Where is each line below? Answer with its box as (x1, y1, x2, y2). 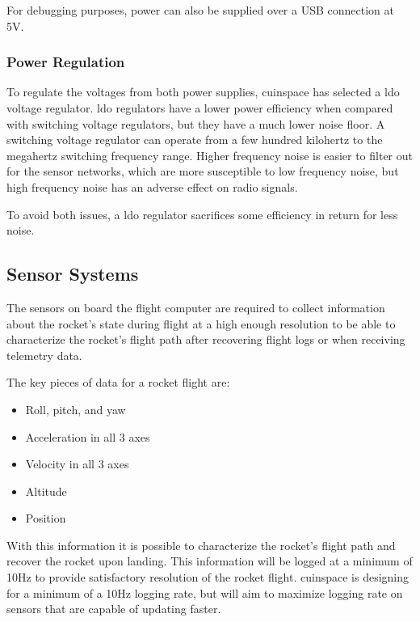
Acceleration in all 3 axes (25, 428, 150, 445)
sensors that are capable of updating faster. (6, 600, 221, 617)
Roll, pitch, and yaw (25, 400, 126, 417)
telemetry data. (6, 346, 82, 363)
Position (25, 510, 66, 527)
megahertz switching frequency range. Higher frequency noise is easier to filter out (6, 146, 414, 163)
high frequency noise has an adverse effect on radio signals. (6, 178, 298, 195)
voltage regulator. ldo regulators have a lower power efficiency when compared (6, 99, 393, 116)
